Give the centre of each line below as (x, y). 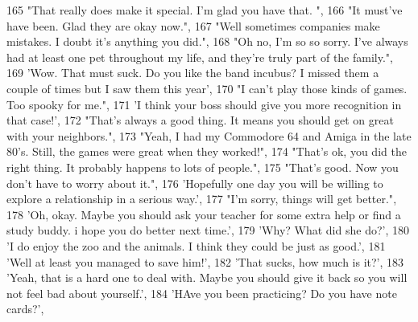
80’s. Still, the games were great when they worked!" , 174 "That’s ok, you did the (207, 151)
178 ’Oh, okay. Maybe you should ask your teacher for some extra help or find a (204, 214)
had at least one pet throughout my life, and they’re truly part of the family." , (200, 57)
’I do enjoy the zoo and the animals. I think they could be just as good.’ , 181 (196, 245)
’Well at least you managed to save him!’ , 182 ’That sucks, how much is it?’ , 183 (205, 261)
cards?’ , (25, 309)
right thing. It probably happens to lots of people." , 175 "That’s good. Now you (203, 167)
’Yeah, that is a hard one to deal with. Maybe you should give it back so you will (207, 277)
